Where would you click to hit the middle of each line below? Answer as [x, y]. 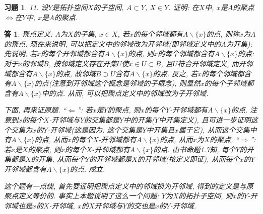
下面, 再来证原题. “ [35, 110]
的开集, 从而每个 [58, 159]
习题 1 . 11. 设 [26, 7]
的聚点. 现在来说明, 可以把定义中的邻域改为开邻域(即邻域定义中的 [113, 43]
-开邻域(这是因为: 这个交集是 [95, 129]
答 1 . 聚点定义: [28, 34]
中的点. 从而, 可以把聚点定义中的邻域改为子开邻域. [125, 93]
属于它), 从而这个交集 [214, 129]
